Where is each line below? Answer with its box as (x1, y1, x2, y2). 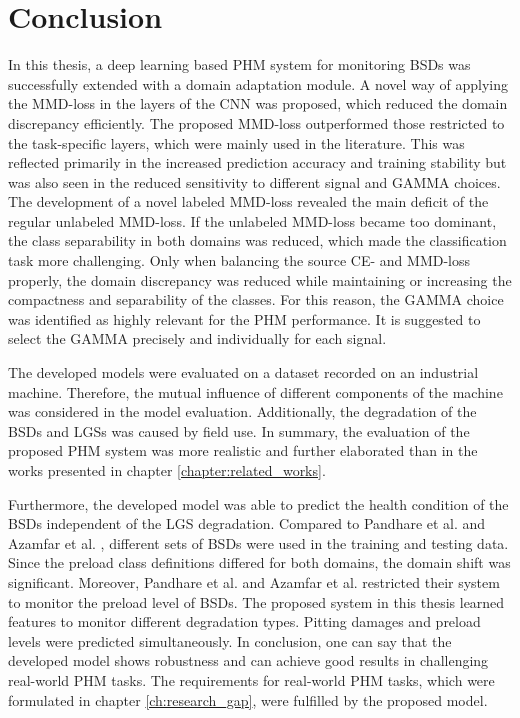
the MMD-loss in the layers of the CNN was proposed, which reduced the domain (8, 93, 508, 114)
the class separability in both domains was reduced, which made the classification (8, 230, 507, 251)
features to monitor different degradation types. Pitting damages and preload (8, 611, 481, 632)
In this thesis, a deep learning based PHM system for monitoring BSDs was (8, 54, 471, 75)
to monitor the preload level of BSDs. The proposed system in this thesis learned (8, 591, 505, 612)
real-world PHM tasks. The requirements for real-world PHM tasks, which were (8, 669, 495, 690)
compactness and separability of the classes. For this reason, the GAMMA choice (8, 289, 504, 310)
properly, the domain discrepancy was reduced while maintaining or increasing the (8, 269, 512, 290)
